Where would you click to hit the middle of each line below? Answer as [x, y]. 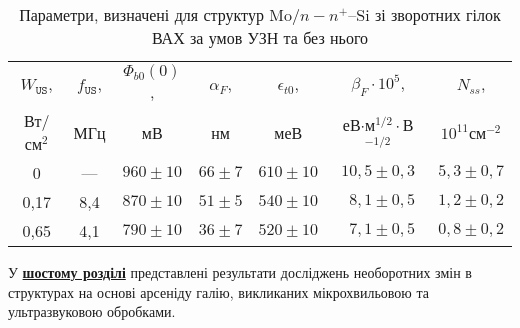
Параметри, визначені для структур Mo [155, 14]
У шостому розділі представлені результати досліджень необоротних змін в [240, 272]
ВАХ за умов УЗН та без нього [260, 37]
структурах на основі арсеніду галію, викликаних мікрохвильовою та [218, 291]
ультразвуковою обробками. [92, 311]
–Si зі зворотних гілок [424, 14]
